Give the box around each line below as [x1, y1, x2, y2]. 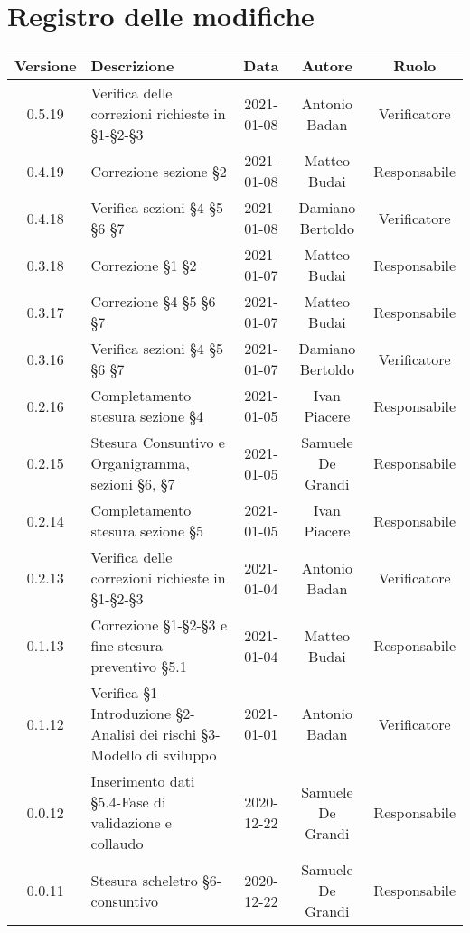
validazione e [90, 812, 172, 834]
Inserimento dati [90, 770, 195, 792]
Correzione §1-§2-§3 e [90, 614, 228, 636]
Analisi [90, 723, 136, 745]
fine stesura [90, 635, 163, 657]
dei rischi [139, 723, 197, 745]
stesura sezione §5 [90, 520, 204, 542]
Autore [301, 55, 352, 77]
